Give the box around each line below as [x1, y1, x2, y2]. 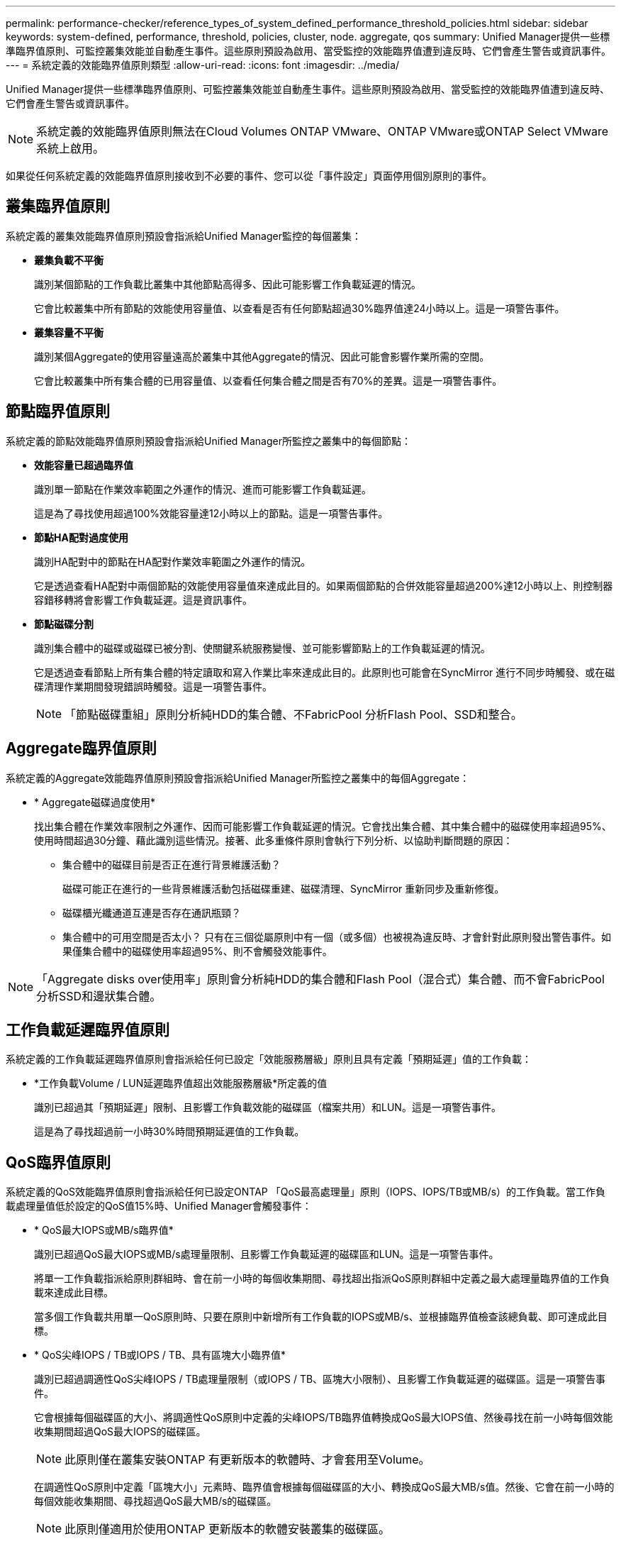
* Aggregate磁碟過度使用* [34, 795, 156, 808]
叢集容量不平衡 [34, 326, 103, 338]
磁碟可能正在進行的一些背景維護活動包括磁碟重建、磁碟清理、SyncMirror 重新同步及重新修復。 [62, 882, 505, 895]
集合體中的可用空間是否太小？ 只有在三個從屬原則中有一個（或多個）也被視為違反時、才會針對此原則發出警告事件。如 [62, 930, 611, 943]
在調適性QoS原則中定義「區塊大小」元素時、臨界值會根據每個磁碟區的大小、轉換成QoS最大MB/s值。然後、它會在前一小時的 [34, 1481, 615, 1493]
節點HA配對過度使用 [34, 531, 128, 543]
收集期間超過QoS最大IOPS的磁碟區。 [34, 1425, 206, 1438]
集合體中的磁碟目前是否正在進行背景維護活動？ [62, 858, 281, 871]
